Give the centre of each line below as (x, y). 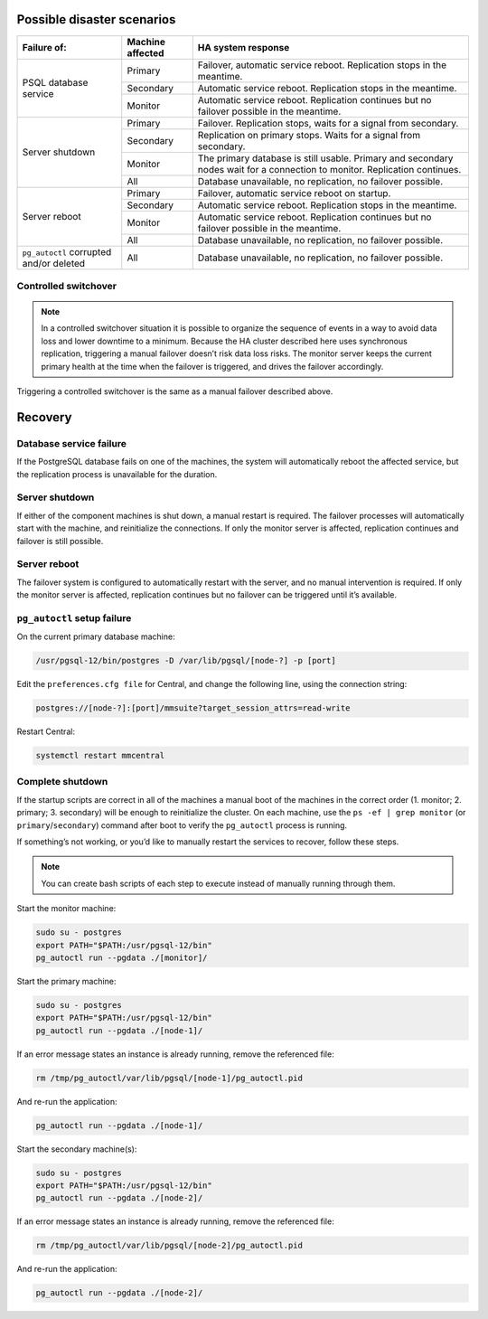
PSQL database (55, 82)
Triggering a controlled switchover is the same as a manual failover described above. (175, 391)
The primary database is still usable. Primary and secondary (325, 158)
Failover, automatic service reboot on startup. (294, 193)
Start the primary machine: (66, 981)
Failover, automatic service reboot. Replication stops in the (322, 65)
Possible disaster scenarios (96, 19)
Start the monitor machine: (66, 909)
